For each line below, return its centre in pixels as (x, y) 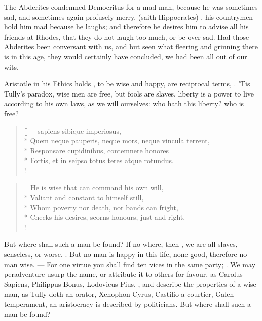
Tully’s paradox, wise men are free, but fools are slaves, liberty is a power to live (129, 93)
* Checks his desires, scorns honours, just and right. (105, 217)
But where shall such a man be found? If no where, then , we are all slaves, (121, 244)
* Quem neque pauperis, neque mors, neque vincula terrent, (117, 140)
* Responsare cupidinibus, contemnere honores (97, 150)
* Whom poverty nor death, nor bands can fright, (101, 207)
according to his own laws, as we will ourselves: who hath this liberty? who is (124, 103)
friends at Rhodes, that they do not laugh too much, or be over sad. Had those (127, 36)
